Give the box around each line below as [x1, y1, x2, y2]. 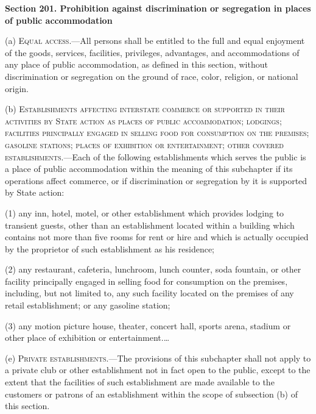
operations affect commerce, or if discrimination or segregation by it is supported [5, 174, 307, 187]
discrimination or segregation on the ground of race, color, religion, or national [5, 70, 298, 82]
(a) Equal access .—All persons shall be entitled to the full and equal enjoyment [5, 34, 305, 47]
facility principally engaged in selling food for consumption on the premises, [5, 274, 288, 287]
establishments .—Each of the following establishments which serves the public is [5, 150, 306, 163]
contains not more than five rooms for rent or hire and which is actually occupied [5, 230, 309, 243]
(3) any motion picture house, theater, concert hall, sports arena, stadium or [5, 319, 291, 332]
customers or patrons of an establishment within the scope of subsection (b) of [5, 387, 298, 400]
